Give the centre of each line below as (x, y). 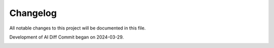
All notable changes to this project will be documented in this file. (78, 28)
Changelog (33, 13)
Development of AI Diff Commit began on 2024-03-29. (67, 37)
